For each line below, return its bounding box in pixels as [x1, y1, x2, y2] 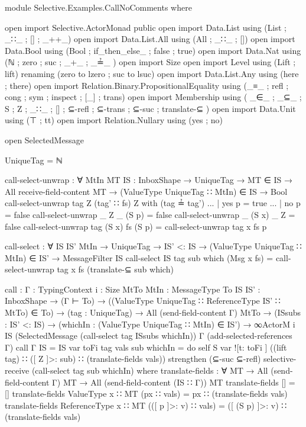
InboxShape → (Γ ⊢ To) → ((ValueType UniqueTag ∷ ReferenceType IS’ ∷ [5, 294, 281, 307]
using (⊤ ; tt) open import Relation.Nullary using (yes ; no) [5, 114, 223, 126]
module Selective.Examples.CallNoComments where [5, 1, 192, 13]
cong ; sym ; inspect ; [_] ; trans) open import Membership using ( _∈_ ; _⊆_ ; [5, 91, 302, 103]
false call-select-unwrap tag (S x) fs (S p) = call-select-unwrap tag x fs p [5, 220, 267, 232]
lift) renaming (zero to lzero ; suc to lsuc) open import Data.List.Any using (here [5, 67, 299, 79]
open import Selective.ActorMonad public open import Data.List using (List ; [5, 21, 287, 33]
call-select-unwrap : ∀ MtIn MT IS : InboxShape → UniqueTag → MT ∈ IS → [5, 174, 293, 186]
